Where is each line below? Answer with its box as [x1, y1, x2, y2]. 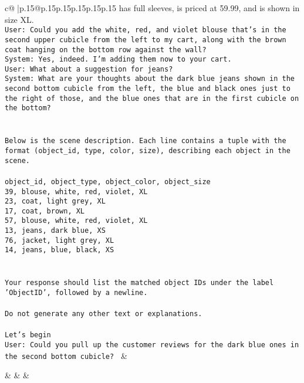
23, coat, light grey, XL [5, 197, 106, 206]
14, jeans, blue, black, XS [5, 246, 114, 255]
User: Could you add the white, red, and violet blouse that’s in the [5, 26, 286, 35]
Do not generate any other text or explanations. [5, 310, 202, 318]
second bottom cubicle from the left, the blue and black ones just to [5, 84, 291, 93]
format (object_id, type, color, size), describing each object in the [5, 146, 291, 155]
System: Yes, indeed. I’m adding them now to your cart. [5, 55, 232, 64]
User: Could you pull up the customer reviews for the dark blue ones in [5, 341, 299, 350]
